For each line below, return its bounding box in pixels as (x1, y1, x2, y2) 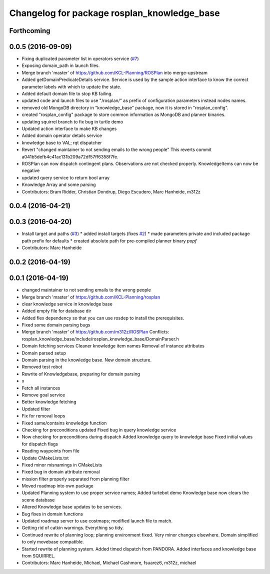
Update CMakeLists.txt (21, 455, 69, 461)
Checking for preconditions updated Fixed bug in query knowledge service (21, 426, 176, 432)
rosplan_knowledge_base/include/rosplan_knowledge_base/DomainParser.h (21, 335, 179, 342)
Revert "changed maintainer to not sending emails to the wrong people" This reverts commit (21, 146, 212, 152)
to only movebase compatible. (21, 539, 84, 545)
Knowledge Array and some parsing (21, 181, 96, 187)
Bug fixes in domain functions (21, 510, 83, 517)
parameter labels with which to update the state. (21, 83, 121, 89)
